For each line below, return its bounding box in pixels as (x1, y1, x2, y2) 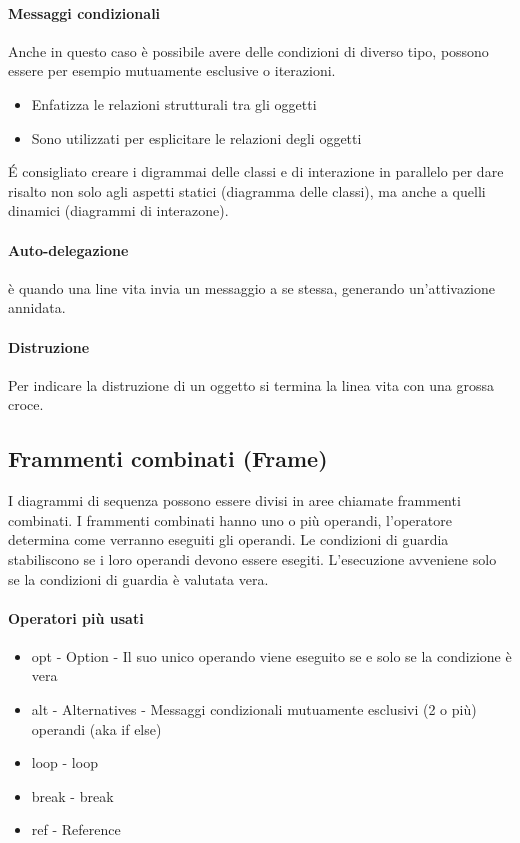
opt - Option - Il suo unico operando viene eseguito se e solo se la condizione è (31, 645, 512, 666)
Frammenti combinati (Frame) (8, 443, 328, 474)
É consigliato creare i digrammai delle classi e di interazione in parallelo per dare (8, 161, 504, 182)
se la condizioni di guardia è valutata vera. (8, 568, 269, 589)
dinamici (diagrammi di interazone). (8, 200, 229, 221)
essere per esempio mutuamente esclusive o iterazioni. (8, 60, 336, 81)
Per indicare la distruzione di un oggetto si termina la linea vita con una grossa (8, 374, 495, 395)
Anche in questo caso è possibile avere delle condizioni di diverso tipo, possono (8, 40, 489, 61)
